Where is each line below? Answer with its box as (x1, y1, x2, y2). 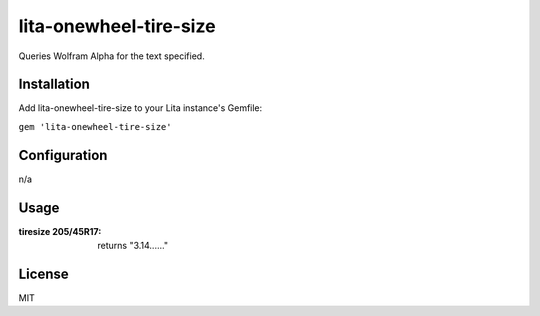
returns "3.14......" (97, 240, 169, 252)
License (18, 265, 69, 282)
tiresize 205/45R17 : (18, 225, 102, 237)
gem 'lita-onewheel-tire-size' (18, 121, 172, 132)
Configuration (18, 146, 108, 164)
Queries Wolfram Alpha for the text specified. (18, 50, 205, 62)
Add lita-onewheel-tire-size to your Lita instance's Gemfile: (18, 102, 263, 114)
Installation (18, 76, 90, 93)
